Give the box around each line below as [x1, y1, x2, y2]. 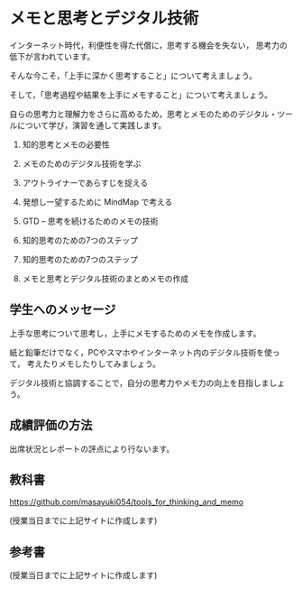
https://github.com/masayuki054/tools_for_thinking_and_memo [9, 497, 244, 508]
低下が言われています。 [9, 51, 96, 61]
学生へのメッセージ [9, 302, 116, 318]
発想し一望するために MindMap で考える [22, 196, 173, 207]
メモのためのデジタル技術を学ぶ [22, 158, 142, 169]
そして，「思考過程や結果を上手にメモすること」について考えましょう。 [9, 89, 273, 100]
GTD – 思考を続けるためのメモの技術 [22, 216, 159, 226]
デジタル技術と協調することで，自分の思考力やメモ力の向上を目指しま [9, 377, 270, 388]
